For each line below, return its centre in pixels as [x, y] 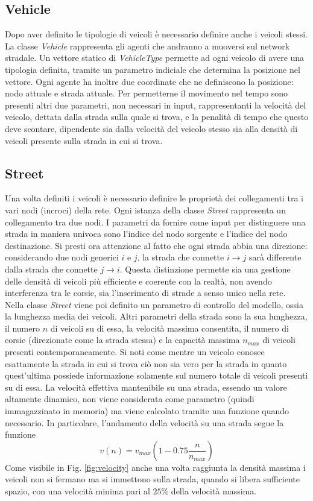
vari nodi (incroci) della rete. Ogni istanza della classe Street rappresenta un [145, 210]
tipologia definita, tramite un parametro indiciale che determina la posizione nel [153, 69]
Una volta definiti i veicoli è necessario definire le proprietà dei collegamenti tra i [154, 198]
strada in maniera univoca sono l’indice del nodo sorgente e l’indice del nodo [146, 234]
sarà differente [275, 257]
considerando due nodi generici [62, 257]
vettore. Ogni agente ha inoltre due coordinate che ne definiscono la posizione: [149, 81]
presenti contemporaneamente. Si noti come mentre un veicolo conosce [135, 352]
